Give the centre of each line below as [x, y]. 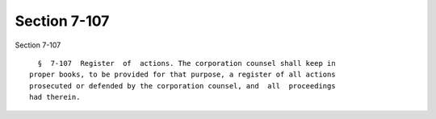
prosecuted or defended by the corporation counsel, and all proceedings [182, 86]
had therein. [55, 97]
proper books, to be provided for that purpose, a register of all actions [182, 75]
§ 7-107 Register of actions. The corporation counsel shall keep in [187, 63]
